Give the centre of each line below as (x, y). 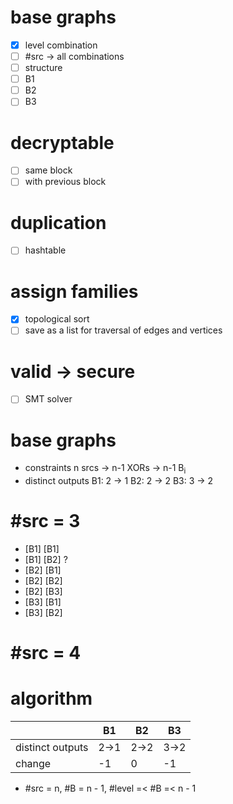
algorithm (51, 698)
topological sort (57, 319)
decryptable (62, 142)
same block (48, 170)
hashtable (45, 250)
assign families (74, 291)
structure (43, 68)
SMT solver (48, 399)
